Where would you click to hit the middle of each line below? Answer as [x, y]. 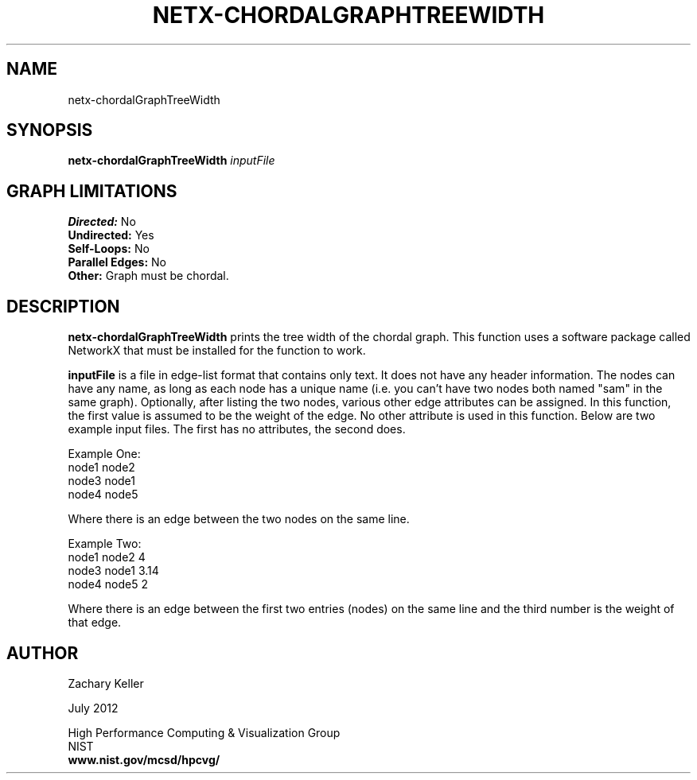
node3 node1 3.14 [113, 571]
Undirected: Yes [111, 235]
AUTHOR [43, 653]
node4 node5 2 [108, 584]
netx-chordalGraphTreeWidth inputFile [171, 161]
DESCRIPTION [63, 306]
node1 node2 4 [107, 557]
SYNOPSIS [50, 130]
